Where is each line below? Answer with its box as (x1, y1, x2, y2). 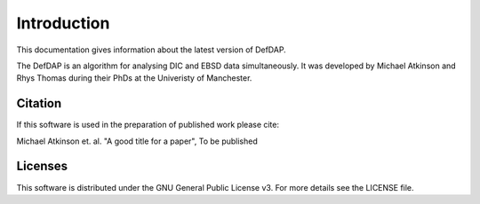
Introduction (16, 13, 110, 33)
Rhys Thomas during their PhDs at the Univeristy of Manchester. (16, 73, 252, 83)
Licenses (16, 159, 68, 174)
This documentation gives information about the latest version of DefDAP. (16, 44, 286, 55)
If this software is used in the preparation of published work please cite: (16, 120, 280, 130)
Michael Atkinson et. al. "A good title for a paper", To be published (16, 136, 258, 146)
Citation (16, 96, 62, 111)
